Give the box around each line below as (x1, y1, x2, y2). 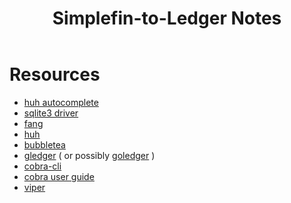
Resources (9, 63, 101, 86)
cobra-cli (23, 160, 62, 172)
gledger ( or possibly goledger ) (23, 149, 156, 161)
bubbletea (23, 138, 66, 151)
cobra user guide (23, 170, 95, 182)
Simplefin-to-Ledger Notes (52, 7, 282, 30)
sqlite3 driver (23, 107, 79, 119)
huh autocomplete (23, 96, 99, 108)
